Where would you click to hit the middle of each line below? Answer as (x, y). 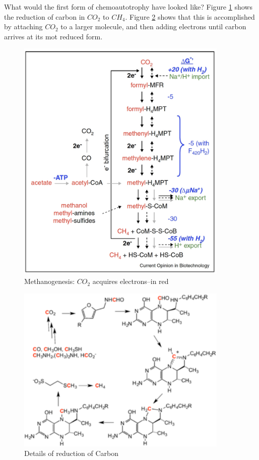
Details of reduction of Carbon (72, 453)
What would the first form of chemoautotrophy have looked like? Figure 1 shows (128, 7)
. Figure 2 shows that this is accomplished (190, 16)
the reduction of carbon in (45, 16)
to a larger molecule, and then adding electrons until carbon (153, 26)
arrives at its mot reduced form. (53, 36)
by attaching (23, 26)
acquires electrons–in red (131, 281)
